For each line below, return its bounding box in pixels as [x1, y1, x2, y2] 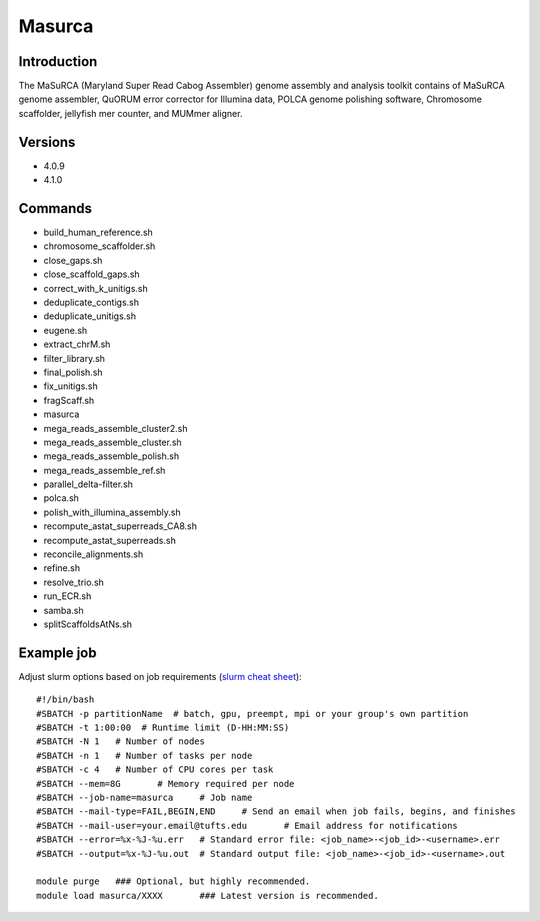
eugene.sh [43, 324, 88, 336]
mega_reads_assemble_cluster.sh [43, 436, 182, 448]
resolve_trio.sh [43, 576, 105, 588]
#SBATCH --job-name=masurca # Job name [36, 792, 253, 804]
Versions [18, 133, 76, 150]
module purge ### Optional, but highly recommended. [36, 876, 311, 887]
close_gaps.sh [43, 254, 103, 266]
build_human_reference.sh [43, 226, 154, 239]
